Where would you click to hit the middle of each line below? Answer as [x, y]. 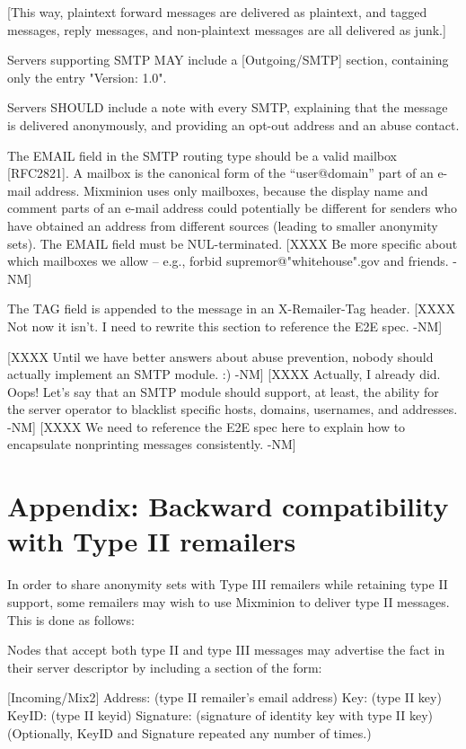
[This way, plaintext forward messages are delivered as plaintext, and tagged [217, 12]
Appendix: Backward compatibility [228, 506]
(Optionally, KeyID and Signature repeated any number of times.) [189, 732]
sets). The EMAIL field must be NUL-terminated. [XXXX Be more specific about [233, 243]
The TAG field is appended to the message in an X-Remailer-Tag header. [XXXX [232, 308]
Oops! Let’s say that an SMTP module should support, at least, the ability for [223, 391]
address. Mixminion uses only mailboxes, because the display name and [232, 190]
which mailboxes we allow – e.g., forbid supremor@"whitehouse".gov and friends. [228, 261]
